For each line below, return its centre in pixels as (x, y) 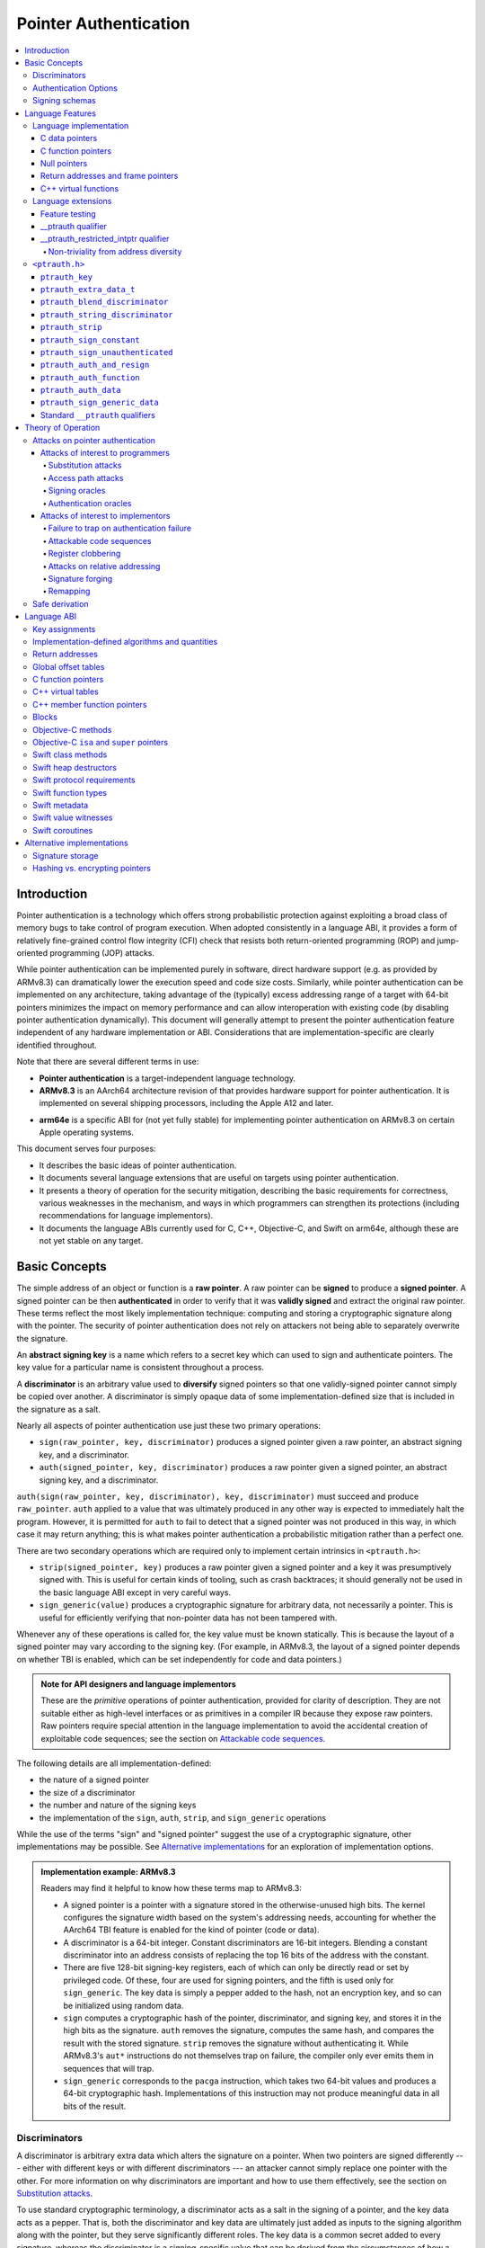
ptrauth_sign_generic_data (100, 403)
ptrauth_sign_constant (91, 340)
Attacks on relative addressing (104, 566)
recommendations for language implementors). (126, 1216)
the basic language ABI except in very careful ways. (135, 1592)
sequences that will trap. (109, 2068)
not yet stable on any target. (91, 1241)
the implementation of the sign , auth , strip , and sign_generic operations (183, 1817)
